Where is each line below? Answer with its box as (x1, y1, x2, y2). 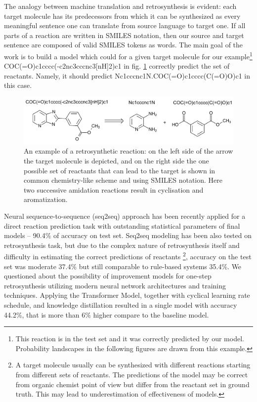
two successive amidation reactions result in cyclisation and (24, 184, 204, 195)
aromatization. (24, 194, 68, 204)
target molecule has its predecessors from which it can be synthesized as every (4, 10, 241, 21)
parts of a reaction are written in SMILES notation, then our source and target (4, 30, 244, 40)
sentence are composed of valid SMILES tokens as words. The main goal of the (4, 40, 243, 50)
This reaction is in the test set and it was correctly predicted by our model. (15, 333, 244, 344)
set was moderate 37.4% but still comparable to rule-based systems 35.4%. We (4, 261, 242, 271)
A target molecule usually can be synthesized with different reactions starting (15, 360, 251, 370)
